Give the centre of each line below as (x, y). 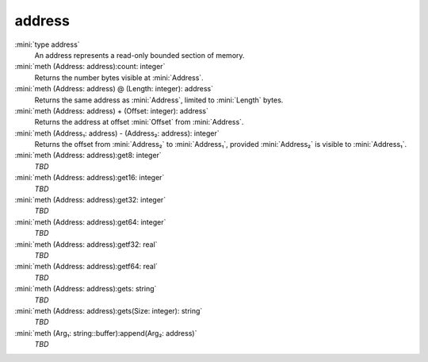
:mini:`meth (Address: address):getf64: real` (86, 267)
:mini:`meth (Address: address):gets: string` (86, 289)
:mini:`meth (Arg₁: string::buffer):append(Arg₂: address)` (106, 333)
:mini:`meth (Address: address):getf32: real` (86, 244)
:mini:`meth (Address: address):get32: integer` (90, 200)
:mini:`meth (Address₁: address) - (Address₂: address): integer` (117, 133)
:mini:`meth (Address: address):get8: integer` (88, 156)
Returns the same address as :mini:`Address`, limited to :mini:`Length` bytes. (159, 100)
